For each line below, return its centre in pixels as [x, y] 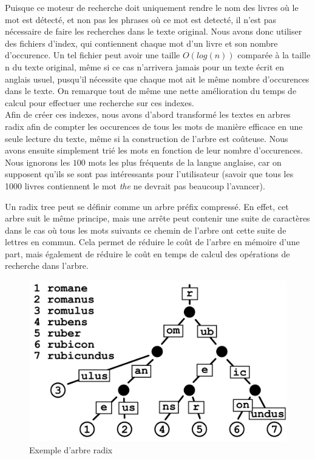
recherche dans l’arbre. [47, 266]
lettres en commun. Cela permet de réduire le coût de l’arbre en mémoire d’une [152, 242]
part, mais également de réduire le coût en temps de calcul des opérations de [147, 253]
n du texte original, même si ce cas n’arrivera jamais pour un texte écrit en [145, 66]
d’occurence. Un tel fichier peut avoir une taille [93, 55]
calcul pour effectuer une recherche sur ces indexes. [100, 102]
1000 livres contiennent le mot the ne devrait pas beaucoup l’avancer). [135, 185]
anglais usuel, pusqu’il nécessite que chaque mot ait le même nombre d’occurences [157, 79]
